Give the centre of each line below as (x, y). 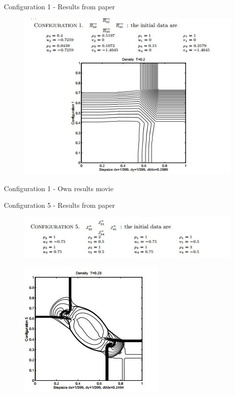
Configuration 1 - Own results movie (59, 188)
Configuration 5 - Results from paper (59, 205)
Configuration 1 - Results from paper (59, 6)
